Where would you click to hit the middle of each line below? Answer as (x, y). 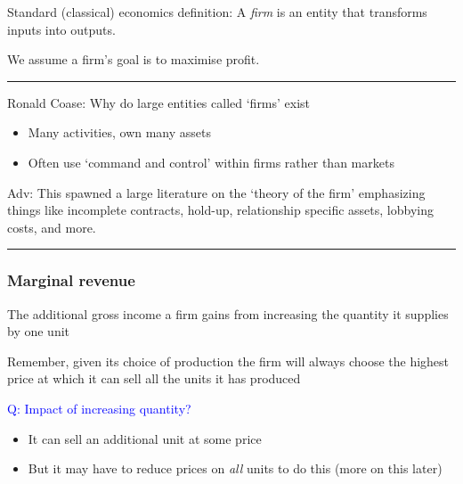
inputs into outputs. (61, 29)
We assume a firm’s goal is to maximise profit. (134, 59)
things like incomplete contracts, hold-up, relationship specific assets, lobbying (220, 210)
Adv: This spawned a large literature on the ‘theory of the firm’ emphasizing (216, 192)
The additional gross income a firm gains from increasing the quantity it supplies (228, 313)
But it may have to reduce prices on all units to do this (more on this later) (235, 468)
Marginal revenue (71, 280)
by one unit (39, 331)
